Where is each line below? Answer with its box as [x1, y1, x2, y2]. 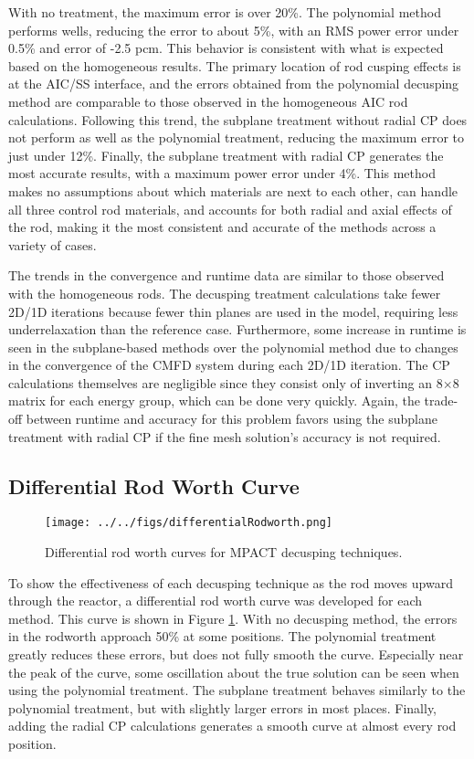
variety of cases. [8, 235, 97, 254]
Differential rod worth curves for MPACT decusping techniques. [45, 543, 403, 562]
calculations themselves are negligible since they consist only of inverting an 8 [8, 373, 443, 392]
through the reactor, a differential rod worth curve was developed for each [8, 591, 423, 610]
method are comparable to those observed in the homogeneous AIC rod [8, 91, 408, 111]
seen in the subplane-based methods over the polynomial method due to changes [8, 337, 458, 356]
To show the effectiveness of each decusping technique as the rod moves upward [8, 573, 453, 592]
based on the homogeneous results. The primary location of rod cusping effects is [8, 56, 461, 75]
